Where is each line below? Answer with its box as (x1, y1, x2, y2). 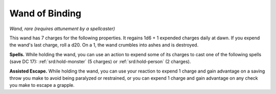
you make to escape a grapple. (9, 82, 75, 88)
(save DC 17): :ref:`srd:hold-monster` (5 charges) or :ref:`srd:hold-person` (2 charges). (9, 59, 191, 65)
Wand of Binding (9, 8, 82, 19)
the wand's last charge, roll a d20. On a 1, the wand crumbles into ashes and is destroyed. (9, 42, 199, 48)
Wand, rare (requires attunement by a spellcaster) (9, 26, 115, 32)
